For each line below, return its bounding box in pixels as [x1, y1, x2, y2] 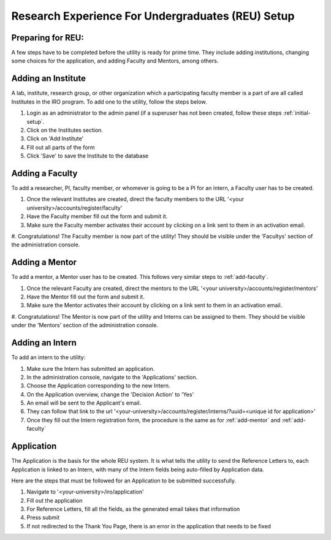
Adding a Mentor [11, 257, 77, 268]
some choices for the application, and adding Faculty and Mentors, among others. [11, 57, 219, 64]
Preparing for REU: [11, 32, 84, 43]
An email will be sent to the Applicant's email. [26, 399, 142, 407]
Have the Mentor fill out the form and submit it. [26, 293, 145, 300]
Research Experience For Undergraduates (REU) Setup [11, 9, 295, 23]
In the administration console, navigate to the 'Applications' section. [26, 373, 198, 381]
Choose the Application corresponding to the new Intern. [26, 382, 171, 389]
